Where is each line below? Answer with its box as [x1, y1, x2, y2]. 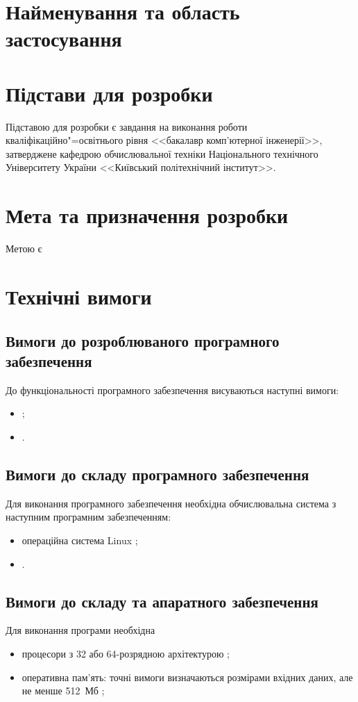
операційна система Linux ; [22, 532, 138, 547]
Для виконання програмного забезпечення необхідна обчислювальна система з [6, 496, 336, 510]
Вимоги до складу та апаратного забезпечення [6, 590, 318, 612]
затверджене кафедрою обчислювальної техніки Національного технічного [6, 146, 318, 161]
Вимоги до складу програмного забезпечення [6, 463, 309, 484]
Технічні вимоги [6, 281, 152, 310]
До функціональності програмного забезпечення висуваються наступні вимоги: [6, 382, 339, 397]
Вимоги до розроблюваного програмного [6, 329, 280, 351]
